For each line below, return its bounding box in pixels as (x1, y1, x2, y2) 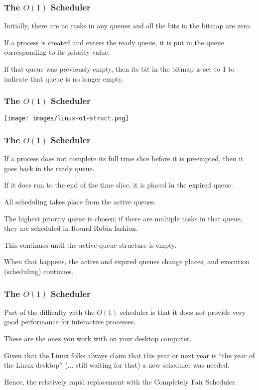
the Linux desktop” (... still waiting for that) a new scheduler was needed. (4, 360, 230, 370)
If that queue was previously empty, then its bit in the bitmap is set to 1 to (4, 64, 235, 74)
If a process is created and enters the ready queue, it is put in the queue (4, 37, 224, 47)
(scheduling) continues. (4, 266, 74, 277)
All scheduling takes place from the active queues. (4, 196, 156, 207)
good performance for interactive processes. (4, 316, 136, 327)
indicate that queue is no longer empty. (4, 73, 124, 84)
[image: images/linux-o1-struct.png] (4, 115, 129, 122)
